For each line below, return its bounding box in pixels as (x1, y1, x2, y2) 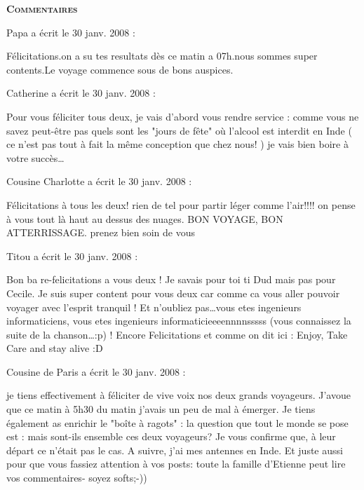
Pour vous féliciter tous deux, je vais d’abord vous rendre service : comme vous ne (6, 109, 359, 123)
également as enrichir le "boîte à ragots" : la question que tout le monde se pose (6, 415, 349, 430)
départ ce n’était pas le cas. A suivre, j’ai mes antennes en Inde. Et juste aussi (6, 442, 343, 457)
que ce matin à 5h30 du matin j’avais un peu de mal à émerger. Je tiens (6, 402, 316, 416)
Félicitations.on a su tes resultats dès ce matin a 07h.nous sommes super (6, 48, 318, 63)
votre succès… (6, 150, 65, 165)
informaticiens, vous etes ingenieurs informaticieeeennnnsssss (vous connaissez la (6, 313, 351, 328)
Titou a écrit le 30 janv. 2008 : (6, 248, 138, 263)
